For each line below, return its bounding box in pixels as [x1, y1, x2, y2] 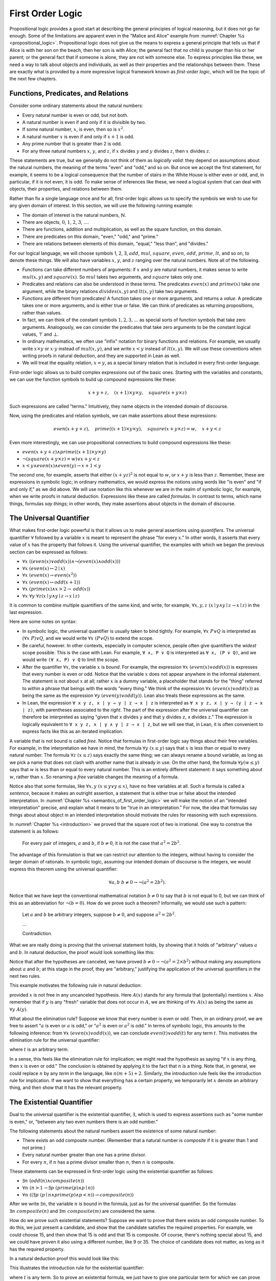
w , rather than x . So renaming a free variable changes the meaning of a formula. [9, 774, 179, 780]
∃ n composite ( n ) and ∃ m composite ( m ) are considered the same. [9, 1208, 156, 1214]
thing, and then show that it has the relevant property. [9, 1084, 123, 1091]
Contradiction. [22, 930, 53, 936]
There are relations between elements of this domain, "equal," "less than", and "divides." [22, 241, 209, 247]
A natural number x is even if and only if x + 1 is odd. [22, 133, 134, 139]
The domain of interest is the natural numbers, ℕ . [22, 212, 127, 218]
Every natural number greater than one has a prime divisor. [22, 1152, 147, 1158]
